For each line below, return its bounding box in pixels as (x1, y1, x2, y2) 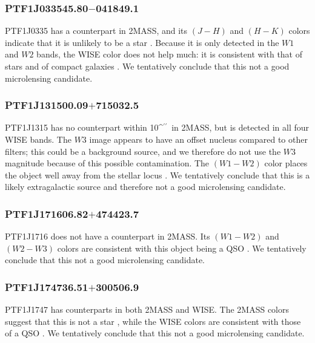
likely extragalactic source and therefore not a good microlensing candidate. (5, 180, 286, 193)
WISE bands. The (5, 133, 71, 145)
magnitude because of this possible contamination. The (5, 157, 210, 169)
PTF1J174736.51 (5, 279, 88, 294)
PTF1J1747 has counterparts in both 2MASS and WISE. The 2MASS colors (5, 303, 290, 316)
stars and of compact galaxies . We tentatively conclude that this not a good (5, 60, 290, 72)
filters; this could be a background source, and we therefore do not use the (5, 145, 281, 157)
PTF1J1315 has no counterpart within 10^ (5, 121, 164, 134)
